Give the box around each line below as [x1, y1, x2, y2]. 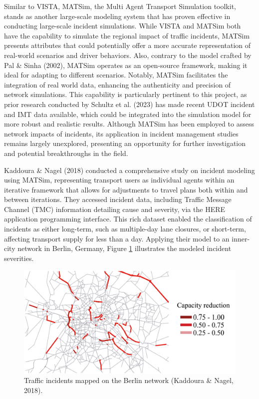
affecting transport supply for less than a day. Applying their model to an [4, 233, 230, 243]
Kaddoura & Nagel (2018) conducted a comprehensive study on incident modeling [4, 164, 255, 175]
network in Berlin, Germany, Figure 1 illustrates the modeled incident [17, 243, 232, 253]
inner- [232, 233, 250, 243]
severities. [4, 252, 34, 263]
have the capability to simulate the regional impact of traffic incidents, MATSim [4, 30, 250, 40]
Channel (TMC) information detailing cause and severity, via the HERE [4, 203, 226, 214]
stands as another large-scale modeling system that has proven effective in [4, 10, 231, 21]
